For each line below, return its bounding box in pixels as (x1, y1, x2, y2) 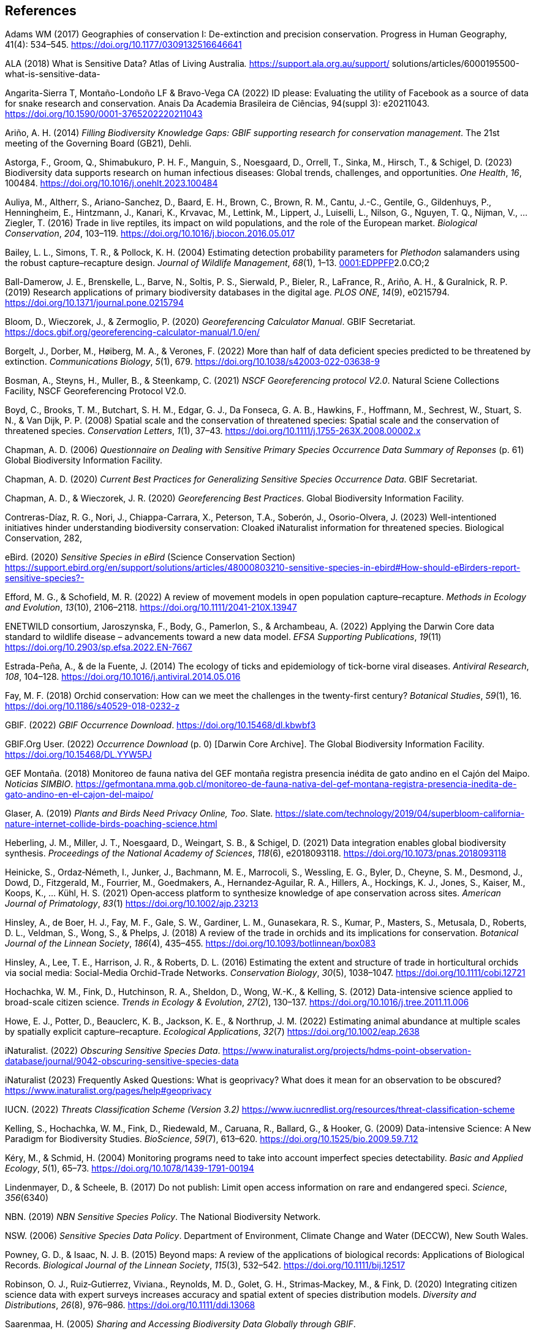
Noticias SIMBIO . (5, 779, 74, 790)
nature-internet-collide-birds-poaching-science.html (5, 818, 217, 829)
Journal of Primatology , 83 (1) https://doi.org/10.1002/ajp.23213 (5, 898, 259, 909)
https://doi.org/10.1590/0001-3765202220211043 (5, 109, 203, 120)
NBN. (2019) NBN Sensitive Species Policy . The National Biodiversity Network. (5, 1211, 321, 1222)
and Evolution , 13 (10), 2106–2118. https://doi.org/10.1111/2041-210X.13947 (5, 602, 297, 613)
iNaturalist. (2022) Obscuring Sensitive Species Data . (5, 1045, 221, 1056)
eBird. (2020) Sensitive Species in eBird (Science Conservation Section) (5, 552, 296, 563)
